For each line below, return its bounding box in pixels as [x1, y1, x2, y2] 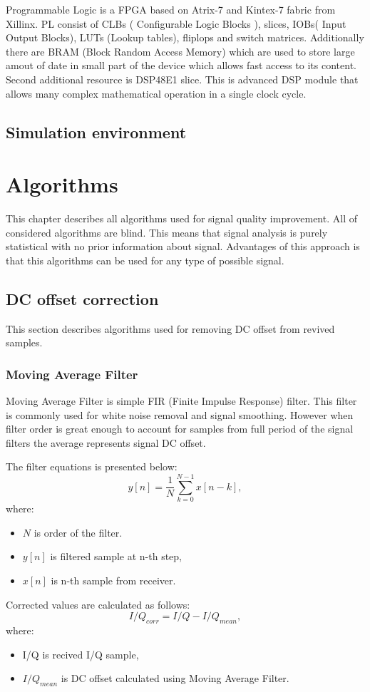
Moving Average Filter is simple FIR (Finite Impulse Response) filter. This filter [6, 393, 357, 408]
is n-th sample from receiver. [51, 572, 176, 587]
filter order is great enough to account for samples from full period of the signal [6, 421, 354, 436]
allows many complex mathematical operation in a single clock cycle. [6, 86, 307, 100]
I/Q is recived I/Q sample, [22, 646, 139, 661]
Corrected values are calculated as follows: [6, 597, 190, 611]
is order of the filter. [34, 525, 123, 539]
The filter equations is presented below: [6, 459, 178, 474]
